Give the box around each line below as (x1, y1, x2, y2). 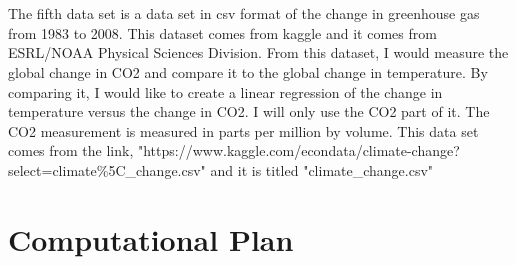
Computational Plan (8, 218, 294, 259)
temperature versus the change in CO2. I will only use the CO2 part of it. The (8, 101, 490, 122)
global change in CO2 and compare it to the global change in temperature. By (8, 61, 488, 82)
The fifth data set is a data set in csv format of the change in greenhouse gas (8, 3, 480, 24)
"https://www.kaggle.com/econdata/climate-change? (137, 140, 460, 161)
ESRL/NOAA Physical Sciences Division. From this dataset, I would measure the (8, 42, 509, 63)
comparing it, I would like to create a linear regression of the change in (8, 81, 443, 102)
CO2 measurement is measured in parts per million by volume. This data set (8, 120, 479, 141)
